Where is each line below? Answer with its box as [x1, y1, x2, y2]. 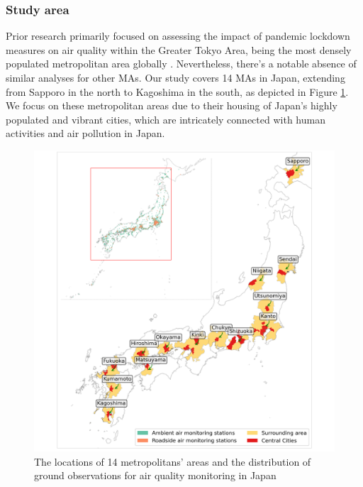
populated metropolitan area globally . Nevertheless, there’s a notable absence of [6, 56, 357, 71]
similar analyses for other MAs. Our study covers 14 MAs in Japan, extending [6, 70, 345, 84]
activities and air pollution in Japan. [6, 126, 165, 141]
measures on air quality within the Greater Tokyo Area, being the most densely [6, 42, 352, 57]
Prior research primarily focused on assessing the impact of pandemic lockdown [6, 28, 350, 43]
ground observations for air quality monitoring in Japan [34, 468, 277, 483]
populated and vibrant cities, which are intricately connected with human [6, 111, 325, 126]
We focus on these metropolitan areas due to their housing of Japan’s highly [6, 98, 337, 113]
